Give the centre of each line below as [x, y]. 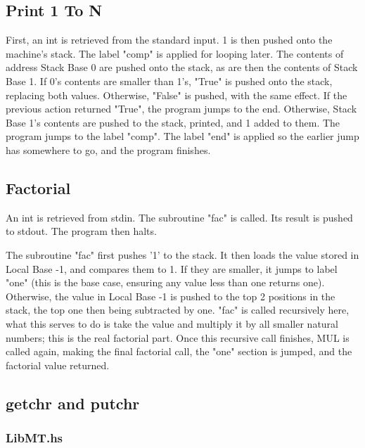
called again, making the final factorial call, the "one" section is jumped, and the [179, 351]
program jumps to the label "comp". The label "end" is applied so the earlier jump [182, 136]
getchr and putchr [73, 403]
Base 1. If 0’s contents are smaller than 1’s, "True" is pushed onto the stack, [169, 81]
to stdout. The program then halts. [81, 231]
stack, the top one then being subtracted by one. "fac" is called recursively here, [178, 310]
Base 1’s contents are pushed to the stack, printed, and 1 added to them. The [173, 122]
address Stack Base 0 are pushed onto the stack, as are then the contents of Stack [182, 67]
